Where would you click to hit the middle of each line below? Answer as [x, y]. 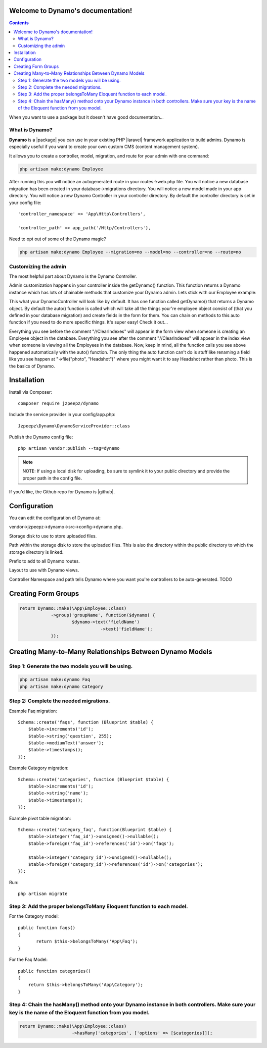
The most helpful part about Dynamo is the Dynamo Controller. [73, 276]
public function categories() [55, 971]
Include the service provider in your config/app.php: [62, 415]
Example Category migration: [39, 768]
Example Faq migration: [33, 711]
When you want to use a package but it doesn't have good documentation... [87, 117]
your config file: [25, 203]
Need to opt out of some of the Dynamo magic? [58, 239]
